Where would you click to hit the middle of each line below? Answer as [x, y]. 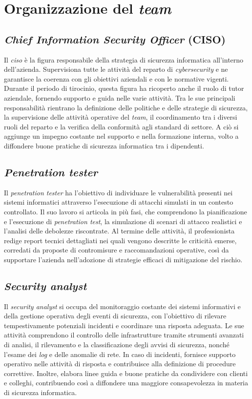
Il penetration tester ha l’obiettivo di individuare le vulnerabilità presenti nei [118, 192]
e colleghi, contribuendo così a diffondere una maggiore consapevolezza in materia [126, 383]
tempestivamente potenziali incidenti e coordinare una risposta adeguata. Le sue [124, 325]
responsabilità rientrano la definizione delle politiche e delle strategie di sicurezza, [126, 107]
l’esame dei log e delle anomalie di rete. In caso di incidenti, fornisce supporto [120, 354]
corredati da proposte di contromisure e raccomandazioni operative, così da [116, 250]
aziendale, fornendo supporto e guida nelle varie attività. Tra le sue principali [120, 97]
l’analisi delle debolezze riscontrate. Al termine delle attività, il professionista [119, 231]
